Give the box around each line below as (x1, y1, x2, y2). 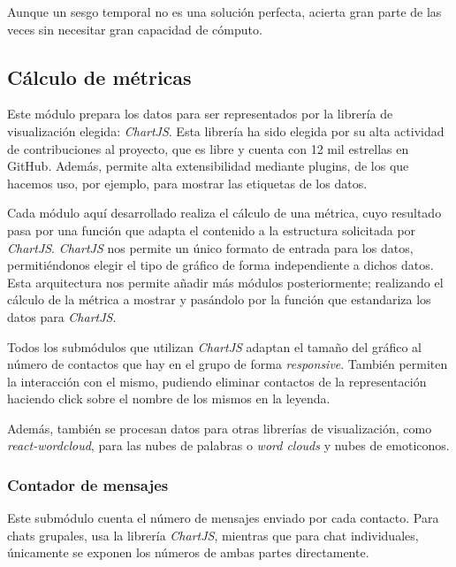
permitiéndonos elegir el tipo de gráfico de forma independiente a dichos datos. (7, 256, 434, 274)
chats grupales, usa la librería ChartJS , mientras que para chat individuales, (7, 525, 419, 544)
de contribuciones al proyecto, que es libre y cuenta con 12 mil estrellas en (7, 139, 409, 157)
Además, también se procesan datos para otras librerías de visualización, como (7, 418, 432, 437)
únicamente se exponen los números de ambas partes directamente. (7, 543, 369, 562)
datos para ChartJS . (7, 307, 117, 326)
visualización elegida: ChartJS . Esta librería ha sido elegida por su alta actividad (7, 121, 445, 140)
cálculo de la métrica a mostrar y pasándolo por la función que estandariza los (7, 290, 431, 309)
